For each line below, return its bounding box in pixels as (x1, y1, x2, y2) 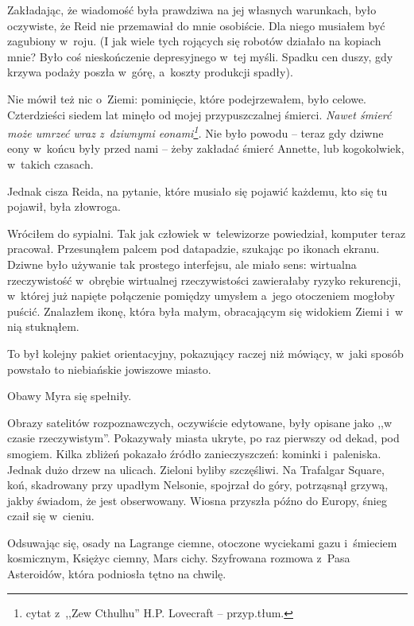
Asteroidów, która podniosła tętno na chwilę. (7, 566, 226, 582)
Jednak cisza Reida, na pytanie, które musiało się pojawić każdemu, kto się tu (7, 182, 388, 199)
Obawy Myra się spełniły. (7, 387, 132, 404)
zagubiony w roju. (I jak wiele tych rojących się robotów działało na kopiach (7, 33, 381, 49)
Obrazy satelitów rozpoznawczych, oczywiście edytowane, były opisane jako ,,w (7, 414, 393, 430)
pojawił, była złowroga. (7, 198, 121, 215)
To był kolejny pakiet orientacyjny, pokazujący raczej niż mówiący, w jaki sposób (7, 344, 404, 361)
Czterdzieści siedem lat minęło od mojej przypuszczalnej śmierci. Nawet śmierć (7, 106, 392, 122)
